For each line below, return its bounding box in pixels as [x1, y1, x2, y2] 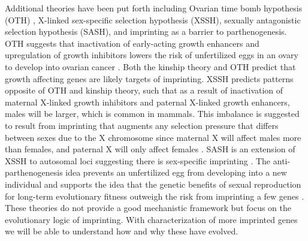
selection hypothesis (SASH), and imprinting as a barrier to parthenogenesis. [5, 25, 287, 38]
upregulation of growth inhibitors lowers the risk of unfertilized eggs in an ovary [5, 49, 298, 61]
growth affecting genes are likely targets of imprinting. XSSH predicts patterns [5, 72, 294, 85]
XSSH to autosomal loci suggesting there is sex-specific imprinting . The [5, 154, 271, 167]
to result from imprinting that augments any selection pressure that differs [5, 119, 279, 131]
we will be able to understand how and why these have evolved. [5, 225, 238, 237]
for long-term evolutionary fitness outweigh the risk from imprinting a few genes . [5, 189, 304, 202]
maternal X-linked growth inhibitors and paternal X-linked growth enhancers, [5, 95, 290, 108]
